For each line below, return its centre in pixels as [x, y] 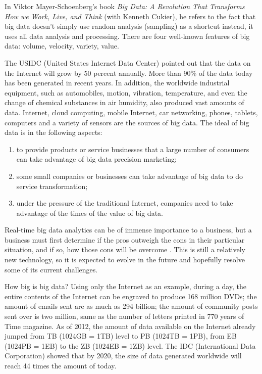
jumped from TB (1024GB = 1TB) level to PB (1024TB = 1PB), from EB [121, 336]
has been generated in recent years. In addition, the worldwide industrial [117, 83]
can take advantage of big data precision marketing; [96, 159]
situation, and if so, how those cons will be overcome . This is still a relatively [125, 249]
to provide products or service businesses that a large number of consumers [133, 149]
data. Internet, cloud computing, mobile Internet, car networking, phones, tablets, [131, 112]
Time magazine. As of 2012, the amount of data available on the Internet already [130, 326]
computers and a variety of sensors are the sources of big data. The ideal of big [127, 122]
